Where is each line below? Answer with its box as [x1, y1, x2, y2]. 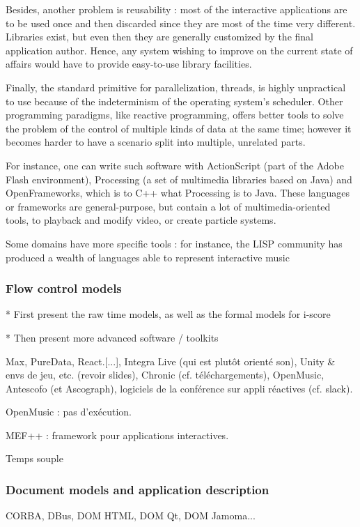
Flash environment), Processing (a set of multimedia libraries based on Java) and [6, 171, 352, 186]
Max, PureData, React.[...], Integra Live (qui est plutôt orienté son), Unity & [6, 353, 336, 368]
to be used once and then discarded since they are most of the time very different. [6, 15, 356, 30]
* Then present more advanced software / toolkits [6, 330, 219, 344]
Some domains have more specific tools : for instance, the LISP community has [6, 236, 343, 250]
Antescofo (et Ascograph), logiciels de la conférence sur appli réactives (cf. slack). [6, 381, 353, 395]
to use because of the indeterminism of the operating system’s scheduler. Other [6, 93, 343, 108]
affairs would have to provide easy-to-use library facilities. [6, 56, 252, 71]
